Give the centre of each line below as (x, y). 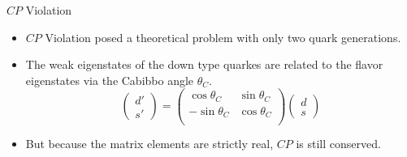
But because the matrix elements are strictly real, (149, 144)
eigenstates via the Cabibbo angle (110, 80)
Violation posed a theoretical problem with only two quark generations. (223, 37)
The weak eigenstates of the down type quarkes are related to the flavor (204, 64)
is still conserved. (338, 144)
